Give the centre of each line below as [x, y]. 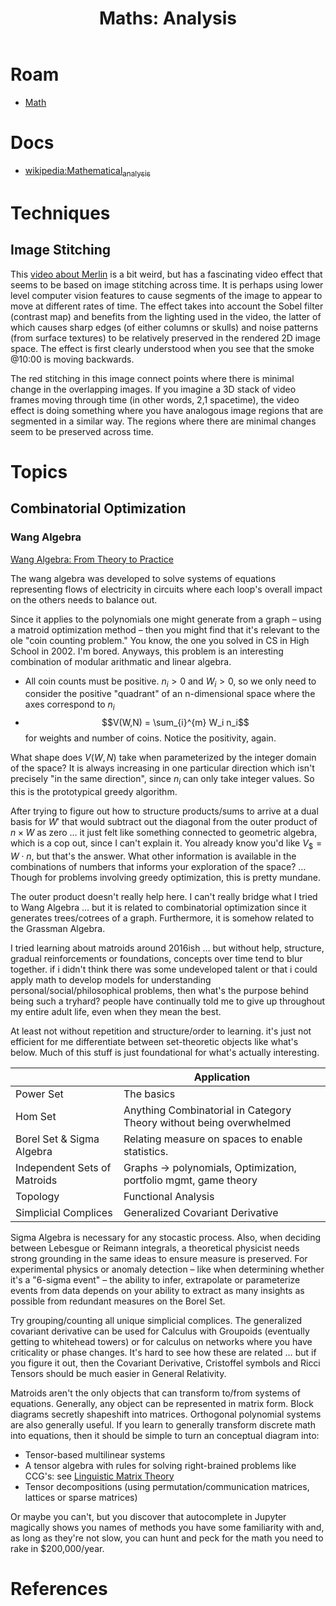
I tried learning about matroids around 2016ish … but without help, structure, [167, 948]
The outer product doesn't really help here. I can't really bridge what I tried [164, 896]
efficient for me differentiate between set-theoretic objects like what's [154, 1041]
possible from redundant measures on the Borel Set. [118, 1301]
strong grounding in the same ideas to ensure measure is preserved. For [159, 1258]
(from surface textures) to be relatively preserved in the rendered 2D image [165, 338]
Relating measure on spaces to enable [213, 1139]
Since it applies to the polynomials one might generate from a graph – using [166, 619]
